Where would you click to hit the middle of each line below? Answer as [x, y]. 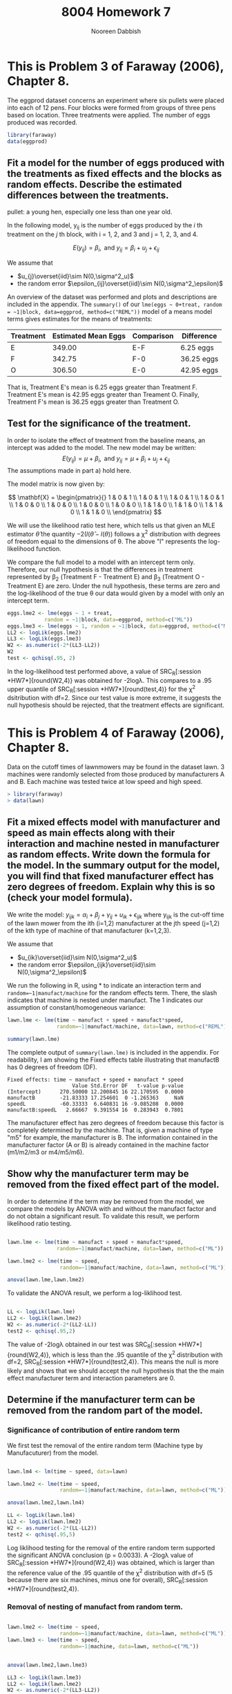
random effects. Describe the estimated [95, 184]
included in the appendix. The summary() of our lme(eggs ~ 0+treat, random [115, 304]
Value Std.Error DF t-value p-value [128, 1086]
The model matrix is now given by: [56, 484]
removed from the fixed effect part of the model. [113, 1185]
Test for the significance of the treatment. [99, 423]
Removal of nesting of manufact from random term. [95, 1606]
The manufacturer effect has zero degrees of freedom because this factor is [116, 1123]
